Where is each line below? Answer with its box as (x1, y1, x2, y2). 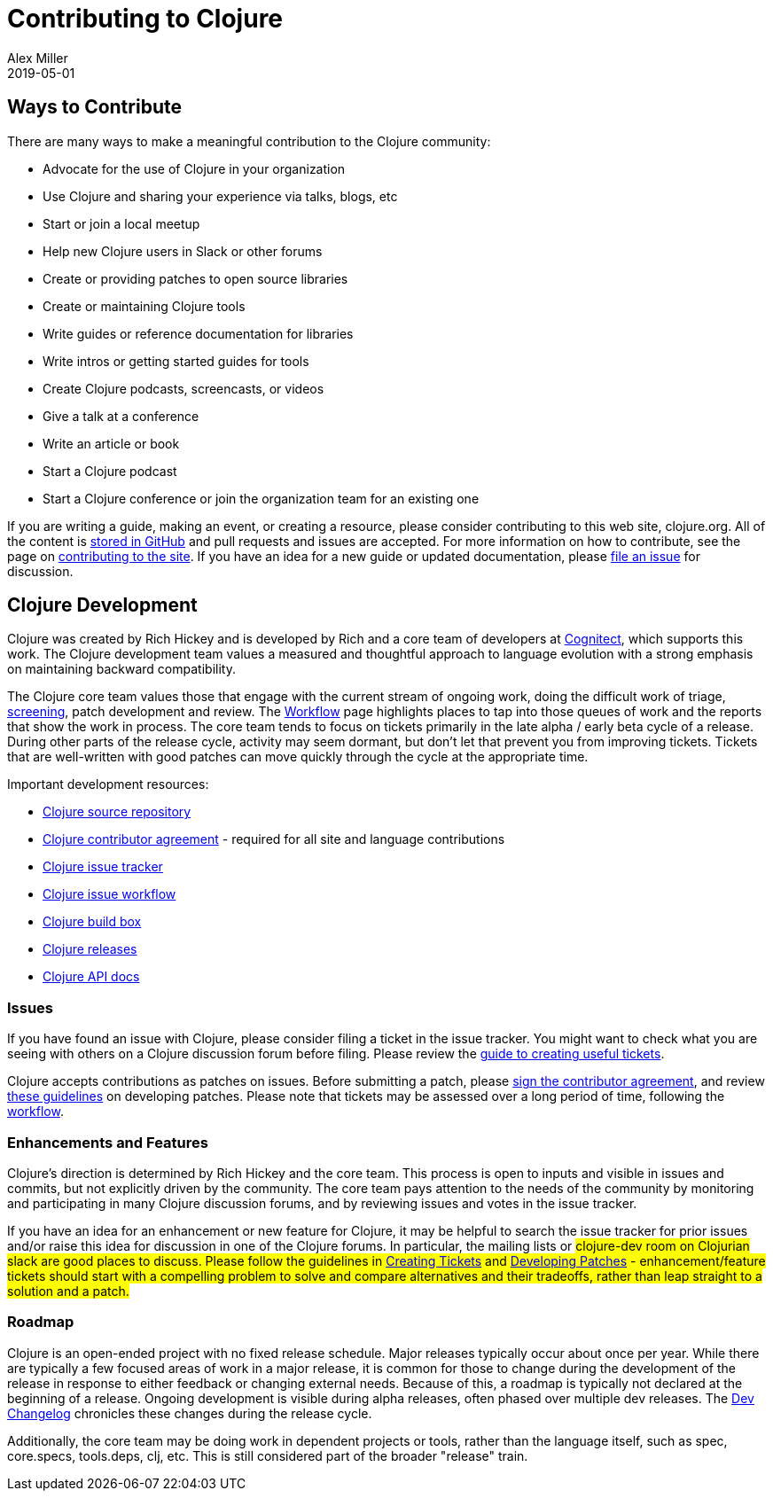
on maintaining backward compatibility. (7, 661, 236, 677)
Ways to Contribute (7, 96, 182, 119)
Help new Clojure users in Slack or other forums (43, 243, 323, 259)
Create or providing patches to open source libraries (43, 270, 348, 286)
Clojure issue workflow (43, 886, 176, 902)
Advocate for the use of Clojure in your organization (43, 160, 346, 176)
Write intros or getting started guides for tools (43, 353, 309, 369)
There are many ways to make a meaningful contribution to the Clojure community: (7, 133, 491, 149)
